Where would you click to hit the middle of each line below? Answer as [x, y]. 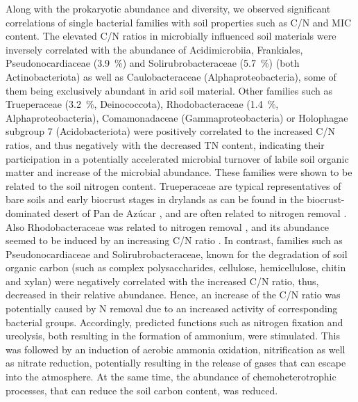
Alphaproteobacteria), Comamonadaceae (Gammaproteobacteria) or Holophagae [177, 117]
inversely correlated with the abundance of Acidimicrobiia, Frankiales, [154, 49]
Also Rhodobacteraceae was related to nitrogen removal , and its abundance [168, 226]
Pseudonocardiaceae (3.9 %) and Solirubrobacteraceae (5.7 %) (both [153, 63]
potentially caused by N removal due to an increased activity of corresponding [172, 308]
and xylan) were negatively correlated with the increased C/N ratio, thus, [162, 281]
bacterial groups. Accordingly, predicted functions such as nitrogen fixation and [174, 322]
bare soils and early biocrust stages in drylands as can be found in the [155, 199]
